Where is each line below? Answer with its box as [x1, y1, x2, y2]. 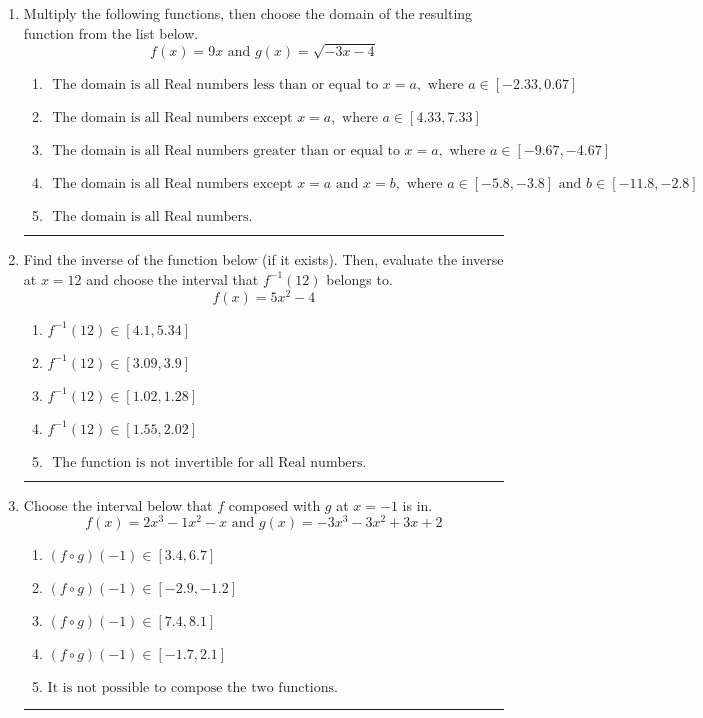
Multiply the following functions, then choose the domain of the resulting [23, 3, 473, 23]
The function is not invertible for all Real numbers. [52, 455, 367, 470]
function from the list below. [23, 22, 199, 43]
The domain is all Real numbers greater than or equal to [52, 144, 400, 159]
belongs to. [326, 268, 393, 289]
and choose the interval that [86, 268, 259, 289]
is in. [402, 494, 433, 515]
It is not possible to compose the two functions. [47, 681, 338, 696]
